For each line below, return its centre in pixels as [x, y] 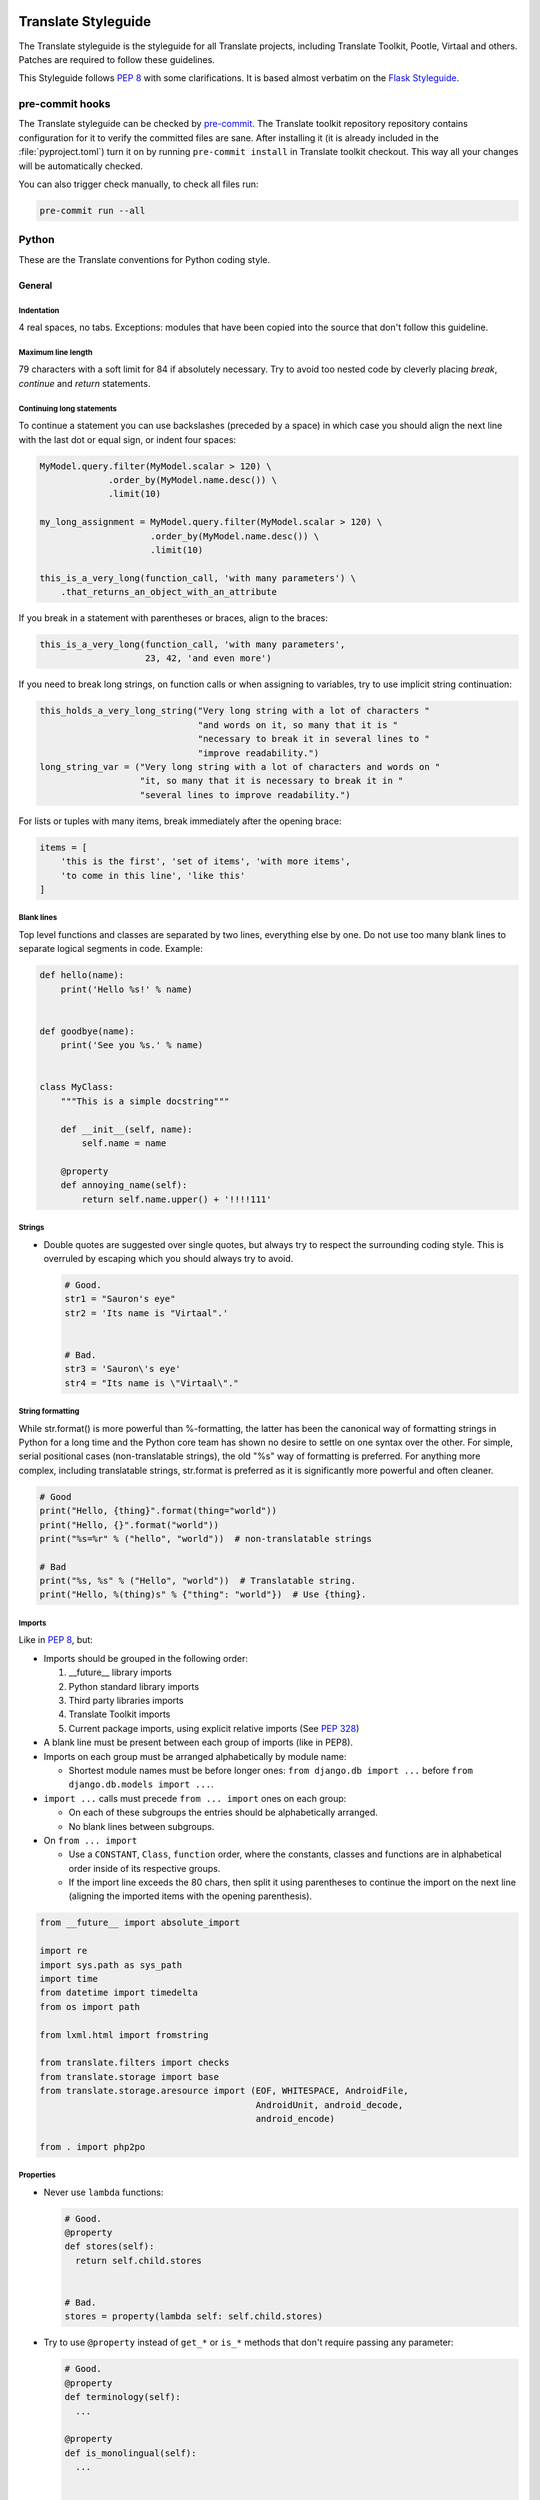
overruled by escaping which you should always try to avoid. [168, 1258]
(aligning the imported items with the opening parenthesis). [190, 1896]
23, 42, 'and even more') [208, 658]
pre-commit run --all [92, 210]
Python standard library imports [134, 1686]
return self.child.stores [138, 2260]
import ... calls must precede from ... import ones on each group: [195, 1798]
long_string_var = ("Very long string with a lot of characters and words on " [240, 767]
